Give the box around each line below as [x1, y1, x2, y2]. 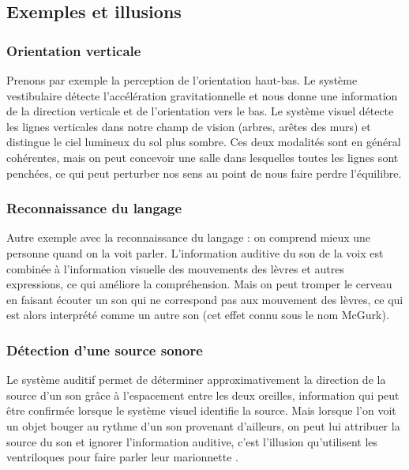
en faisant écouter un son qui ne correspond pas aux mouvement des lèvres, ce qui [6, 291, 403, 307]
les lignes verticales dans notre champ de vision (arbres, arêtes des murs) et [6, 118, 371, 134]
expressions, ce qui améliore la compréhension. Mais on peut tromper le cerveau [6, 276, 392, 292]
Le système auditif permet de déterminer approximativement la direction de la [6, 371, 386, 388]
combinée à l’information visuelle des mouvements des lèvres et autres [6, 260, 344, 276]
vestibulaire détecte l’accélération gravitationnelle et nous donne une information [6, 87, 398, 103]
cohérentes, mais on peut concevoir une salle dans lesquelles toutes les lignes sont [6, 149, 399, 165]
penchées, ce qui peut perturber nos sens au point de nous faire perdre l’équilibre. [6, 164, 402, 181]
